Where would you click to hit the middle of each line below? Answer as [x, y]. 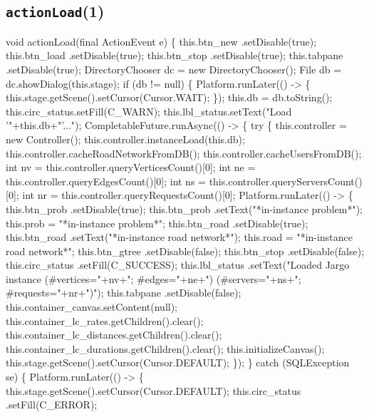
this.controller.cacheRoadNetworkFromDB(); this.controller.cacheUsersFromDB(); [184, 153]
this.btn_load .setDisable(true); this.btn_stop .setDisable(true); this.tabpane [175, 55]
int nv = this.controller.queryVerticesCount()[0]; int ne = [131, 167]
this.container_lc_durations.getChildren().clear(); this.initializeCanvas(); [165, 348]
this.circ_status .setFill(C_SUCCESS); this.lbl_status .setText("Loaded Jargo [178, 265]
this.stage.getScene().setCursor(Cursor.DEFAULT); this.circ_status [154, 390]
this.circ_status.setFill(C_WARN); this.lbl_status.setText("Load [149, 111]
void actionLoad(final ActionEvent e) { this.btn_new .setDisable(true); [161, 41]
